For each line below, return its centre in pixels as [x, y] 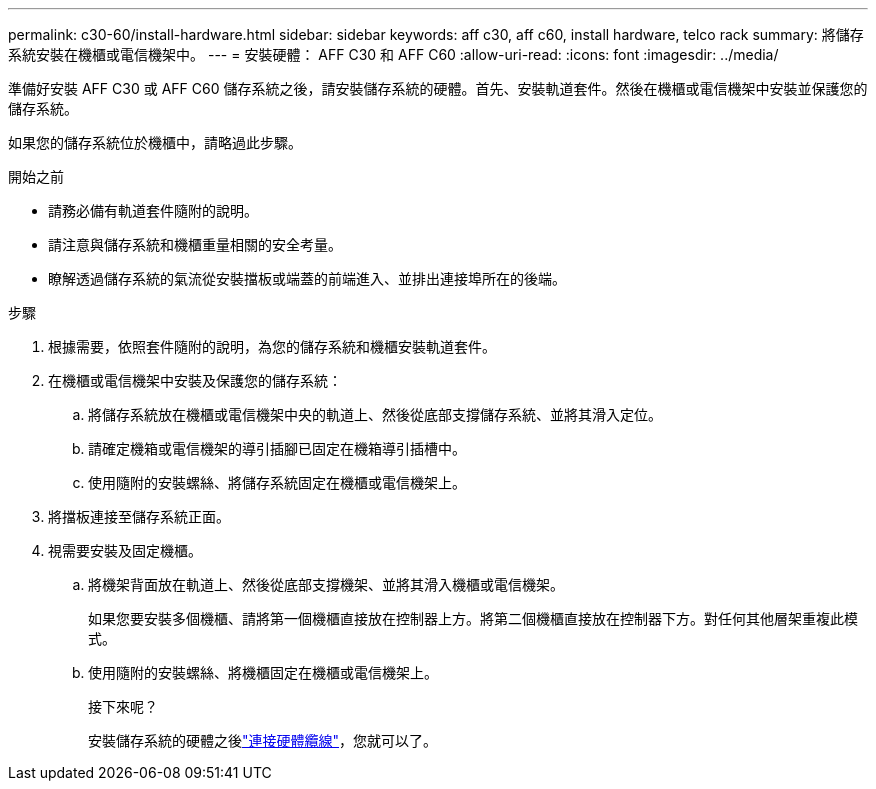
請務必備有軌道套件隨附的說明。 [153, 210]
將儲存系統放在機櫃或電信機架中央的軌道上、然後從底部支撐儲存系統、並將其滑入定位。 [375, 414]
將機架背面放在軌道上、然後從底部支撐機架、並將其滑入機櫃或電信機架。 [326, 584]
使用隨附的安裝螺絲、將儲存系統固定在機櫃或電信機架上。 [277, 482]
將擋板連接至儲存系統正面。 [139, 516]
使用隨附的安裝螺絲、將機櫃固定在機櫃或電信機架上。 [263, 672]
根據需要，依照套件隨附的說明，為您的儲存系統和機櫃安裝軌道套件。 [272, 346]
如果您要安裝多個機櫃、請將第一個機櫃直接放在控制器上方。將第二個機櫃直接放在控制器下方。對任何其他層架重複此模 [473, 618]
